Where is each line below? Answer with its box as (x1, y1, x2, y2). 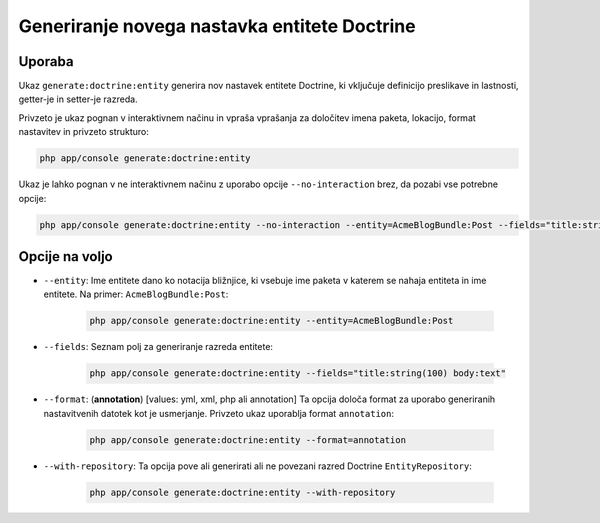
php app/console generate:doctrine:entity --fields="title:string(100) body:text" (89, 368, 507, 379)
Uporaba (18, 53, 74, 70)
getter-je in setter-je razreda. (18, 93, 139, 105)
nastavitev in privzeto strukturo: (18, 126, 150, 138)
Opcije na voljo (18, 248, 114, 265)
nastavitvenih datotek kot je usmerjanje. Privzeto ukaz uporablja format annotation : (43, 407, 395, 419)
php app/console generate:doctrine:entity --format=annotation (89, 434, 407, 445)
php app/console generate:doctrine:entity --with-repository (89, 486, 396, 498)
